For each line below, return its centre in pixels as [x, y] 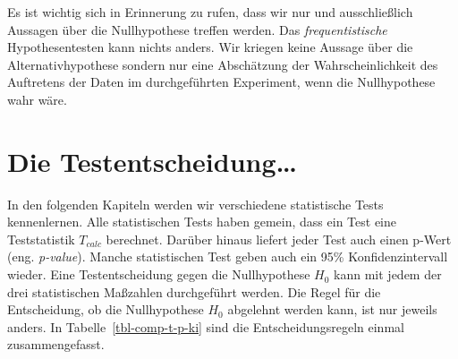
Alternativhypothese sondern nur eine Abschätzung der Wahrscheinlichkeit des [223, 64]
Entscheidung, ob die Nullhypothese [106, 309]
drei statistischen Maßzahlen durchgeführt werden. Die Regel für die [194, 291]
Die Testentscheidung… [153, 161]
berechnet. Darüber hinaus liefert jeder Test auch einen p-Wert [279, 239]
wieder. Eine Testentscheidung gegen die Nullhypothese [159, 274]
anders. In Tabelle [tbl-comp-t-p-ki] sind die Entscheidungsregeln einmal [206, 326]
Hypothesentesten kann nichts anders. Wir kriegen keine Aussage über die [210, 47]
